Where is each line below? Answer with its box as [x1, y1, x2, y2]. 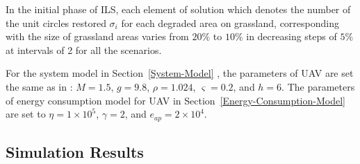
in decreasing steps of [246, 29, 337, 44]
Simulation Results [6, 141, 144, 162]
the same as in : [6, 79, 73, 93]
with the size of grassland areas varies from [6, 29, 189, 44]
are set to [6, 107, 46, 121]
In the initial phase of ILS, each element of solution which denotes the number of [6, 2, 351, 16]
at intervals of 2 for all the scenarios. [6, 42, 162, 57]
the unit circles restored [6, 15, 106, 30]
